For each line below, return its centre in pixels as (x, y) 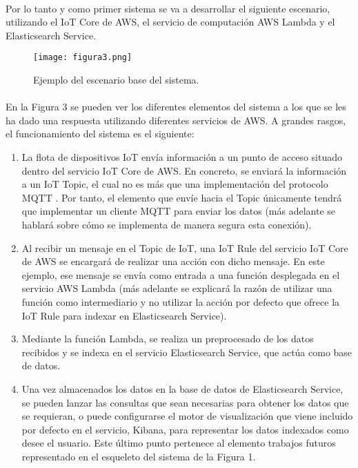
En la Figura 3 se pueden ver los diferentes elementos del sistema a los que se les (176, 107)
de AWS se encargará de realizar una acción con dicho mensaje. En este (173, 261)
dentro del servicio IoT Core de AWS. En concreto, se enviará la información (184, 170)
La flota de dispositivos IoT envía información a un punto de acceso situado (182, 157)
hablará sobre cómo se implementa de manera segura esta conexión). (167, 224)
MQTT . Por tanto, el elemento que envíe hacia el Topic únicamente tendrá (182, 197)
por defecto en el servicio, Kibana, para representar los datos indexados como (185, 429)
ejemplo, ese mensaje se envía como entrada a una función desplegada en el (181, 274)
